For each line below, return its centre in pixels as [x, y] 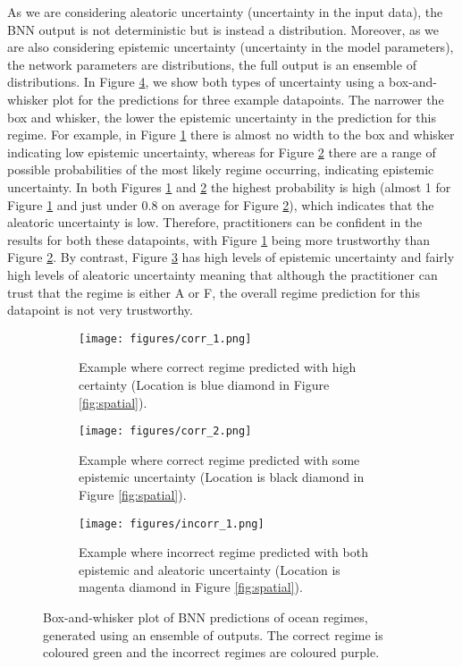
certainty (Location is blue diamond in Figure [204, 384]
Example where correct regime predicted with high [218, 367]
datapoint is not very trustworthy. [100, 310]
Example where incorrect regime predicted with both [223, 552]
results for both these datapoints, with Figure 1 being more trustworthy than [218, 239]
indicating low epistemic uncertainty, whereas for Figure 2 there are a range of [222, 152]
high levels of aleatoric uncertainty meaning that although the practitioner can [223, 274]
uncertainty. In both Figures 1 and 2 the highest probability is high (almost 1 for [229, 186]
